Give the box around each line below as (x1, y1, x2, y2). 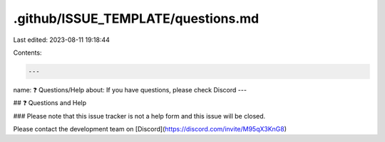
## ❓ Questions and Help (13, 99, 87, 107)
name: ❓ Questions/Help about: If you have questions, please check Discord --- (13, 85, 247, 94)
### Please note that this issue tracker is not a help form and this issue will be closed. (13, 111, 266, 120)
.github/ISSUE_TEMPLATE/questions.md (13, 11, 260, 26)
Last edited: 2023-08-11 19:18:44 (13, 35, 111, 44)
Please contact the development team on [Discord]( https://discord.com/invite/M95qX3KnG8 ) (13, 125, 287, 133)
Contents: (13, 48, 42, 57)
